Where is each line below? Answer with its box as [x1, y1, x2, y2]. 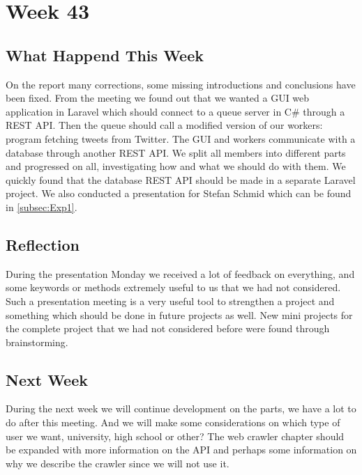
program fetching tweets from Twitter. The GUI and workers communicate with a [6, 131, 356, 146]
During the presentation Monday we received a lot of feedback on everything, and [6, 266, 355, 281]
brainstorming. [6, 334, 68, 349]
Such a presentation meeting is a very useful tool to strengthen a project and [6, 293, 335, 308]
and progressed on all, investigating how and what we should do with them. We [6, 159, 346, 173]
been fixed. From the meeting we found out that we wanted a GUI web [6, 91, 310, 105]
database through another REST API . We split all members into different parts [6, 145, 346, 159]
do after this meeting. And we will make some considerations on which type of [6, 415, 340, 430]
